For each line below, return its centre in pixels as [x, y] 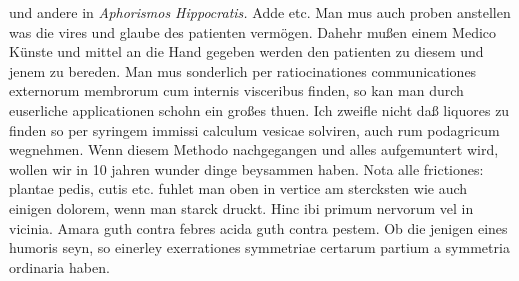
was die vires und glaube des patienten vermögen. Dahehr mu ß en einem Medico [253, 31]
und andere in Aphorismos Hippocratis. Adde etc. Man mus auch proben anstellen [260, 12]
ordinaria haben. [59, 266]
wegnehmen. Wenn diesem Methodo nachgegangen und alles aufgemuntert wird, [254, 149]
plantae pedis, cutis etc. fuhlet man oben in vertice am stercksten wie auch [238, 188]
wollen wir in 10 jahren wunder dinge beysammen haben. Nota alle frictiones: [246, 168]
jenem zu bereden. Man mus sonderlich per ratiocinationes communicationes [243, 70]
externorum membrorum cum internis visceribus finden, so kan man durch [236, 90]
